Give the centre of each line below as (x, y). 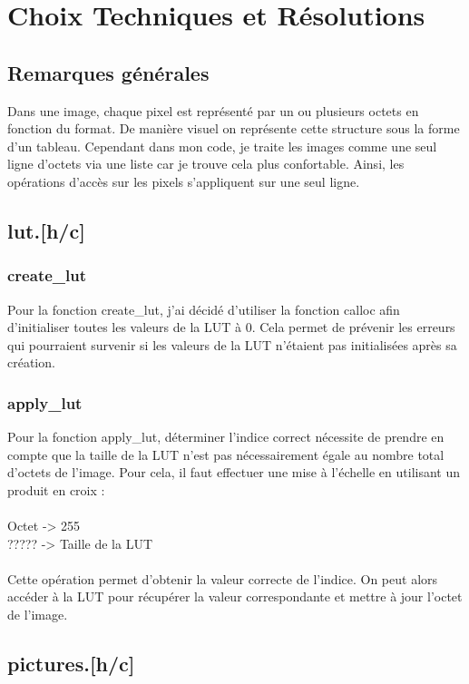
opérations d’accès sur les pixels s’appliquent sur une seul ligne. (184, 181)
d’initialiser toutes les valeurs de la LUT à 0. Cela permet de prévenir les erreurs (231, 327)
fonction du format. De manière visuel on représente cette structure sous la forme (234, 128)
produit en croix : (56, 489)
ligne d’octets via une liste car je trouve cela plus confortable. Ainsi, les (206, 164)
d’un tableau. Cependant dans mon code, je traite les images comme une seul (222, 146)
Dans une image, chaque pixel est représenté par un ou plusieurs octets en (213, 110)
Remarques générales (108, 72)
